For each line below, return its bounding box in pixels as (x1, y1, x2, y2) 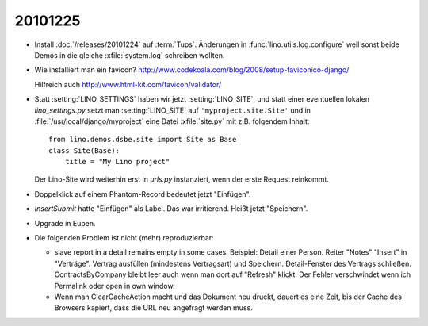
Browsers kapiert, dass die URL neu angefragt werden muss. (54, 303, 253, 313)
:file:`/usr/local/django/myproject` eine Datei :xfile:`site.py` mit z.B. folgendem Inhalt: (34, 116, 310, 126)
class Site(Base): (48, 146, 120, 155)
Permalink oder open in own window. (54, 281, 175, 290)
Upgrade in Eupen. (34, 218, 96, 228)
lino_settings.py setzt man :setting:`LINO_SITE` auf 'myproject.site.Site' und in (34, 105, 311, 115)
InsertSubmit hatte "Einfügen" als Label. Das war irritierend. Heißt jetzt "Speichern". (34, 204, 308, 213)
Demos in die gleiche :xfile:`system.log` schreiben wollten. (34, 50, 225, 59)
